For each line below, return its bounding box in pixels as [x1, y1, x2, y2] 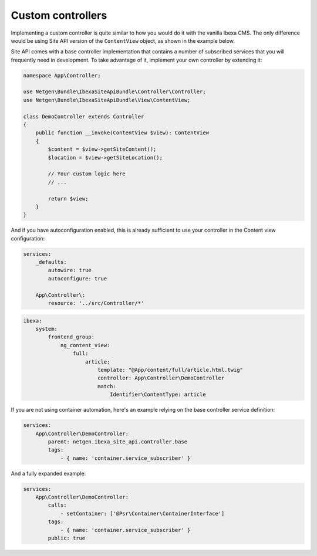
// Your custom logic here [48, 171, 126, 177]
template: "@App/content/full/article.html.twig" [97, 367, 244, 373]
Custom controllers [11, 9, 107, 22]
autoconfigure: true [48, 275, 107, 282]
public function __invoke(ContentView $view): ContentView [35, 130, 210, 136]
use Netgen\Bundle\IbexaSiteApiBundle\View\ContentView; [23, 97, 191, 103]
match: [97, 383, 117, 389]
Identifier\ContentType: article [109, 391, 206, 398]
